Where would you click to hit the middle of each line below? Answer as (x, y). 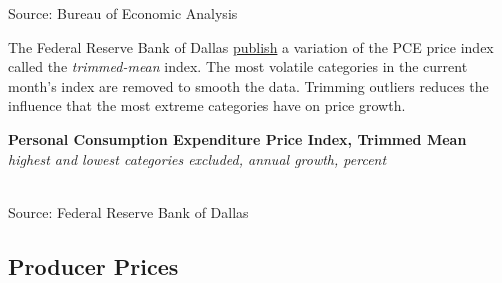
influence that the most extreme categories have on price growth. (207, 105)
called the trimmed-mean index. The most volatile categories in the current (238, 66)
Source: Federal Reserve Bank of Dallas (128, 211)
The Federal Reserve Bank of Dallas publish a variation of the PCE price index (251, 46)
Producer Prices (93, 265)
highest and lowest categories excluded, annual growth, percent (197, 158)
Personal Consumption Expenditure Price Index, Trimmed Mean (237, 138)
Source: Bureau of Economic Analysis (123, 13)
